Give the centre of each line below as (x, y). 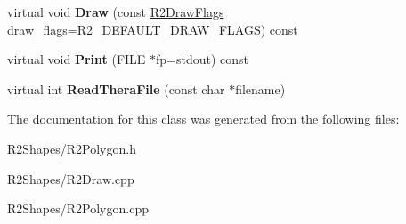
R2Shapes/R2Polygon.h (72, 148)
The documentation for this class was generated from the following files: (203, 119)
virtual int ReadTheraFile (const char (116, 88)
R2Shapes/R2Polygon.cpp (78, 208)
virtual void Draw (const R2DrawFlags (116, 12)
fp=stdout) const (203, 59)
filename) (260, 88)
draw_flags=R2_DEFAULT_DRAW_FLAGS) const (153, 29)
